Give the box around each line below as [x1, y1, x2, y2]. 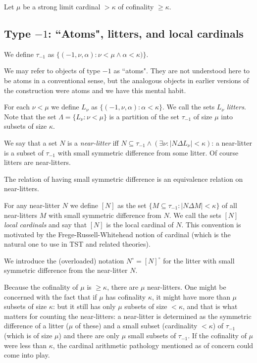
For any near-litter [4, 200, 60, 210]
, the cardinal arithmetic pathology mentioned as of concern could [52, 340, 254, 350]
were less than [4, 340, 47, 350]
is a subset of [4, 147, 44, 157]
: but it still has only [52, 301, 116, 311]
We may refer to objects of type [4, 65, 101, 76]
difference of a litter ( [4, 320, 69, 331]
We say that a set [4, 137, 57, 148]
